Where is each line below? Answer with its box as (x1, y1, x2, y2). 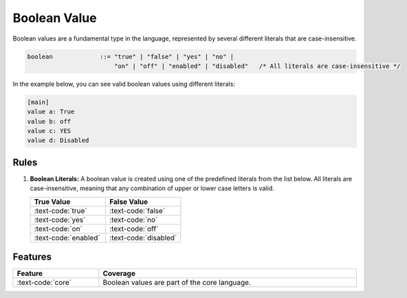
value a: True (27, 108, 75, 116)
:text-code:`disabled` (109, 233, 177, 242)
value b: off (27, 117, 71, 125)
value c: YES (27, 127, 71, 135)
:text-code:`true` (34, 206, 87, 216)
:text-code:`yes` (34, 215, 86, 225)
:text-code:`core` (16, 278, 72, 288)
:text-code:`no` (109, 215, 158, 225)
